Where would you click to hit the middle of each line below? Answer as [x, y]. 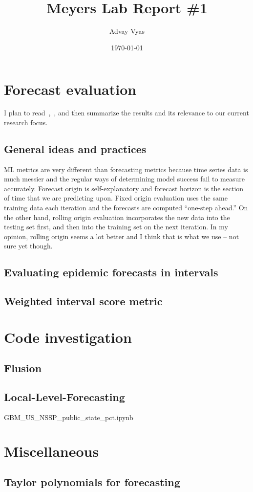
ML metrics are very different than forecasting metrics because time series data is [126, 169]
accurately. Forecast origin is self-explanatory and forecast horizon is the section [124, 188]
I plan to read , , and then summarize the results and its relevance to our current [126, 113]
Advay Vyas [127, 31]
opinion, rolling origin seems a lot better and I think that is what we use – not [122, 236]
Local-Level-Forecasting [64, 397]
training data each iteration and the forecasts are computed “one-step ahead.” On [126, 208]
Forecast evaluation [70, 89]
